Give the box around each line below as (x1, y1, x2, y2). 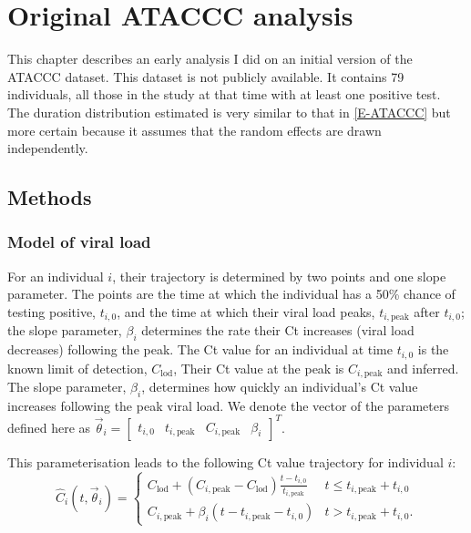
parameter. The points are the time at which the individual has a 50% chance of (7, 284, 456, 303)
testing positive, (7, 302, 96, 321)
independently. (7, 138, 88, 158)
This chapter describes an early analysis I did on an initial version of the (7, 49, 413, 68)
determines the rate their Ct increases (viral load (141, 321, 415, 340)
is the (417, 340, 449, 359)
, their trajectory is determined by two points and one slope (112, 266, 446, 285)
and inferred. (387, 358, 459, 377)
